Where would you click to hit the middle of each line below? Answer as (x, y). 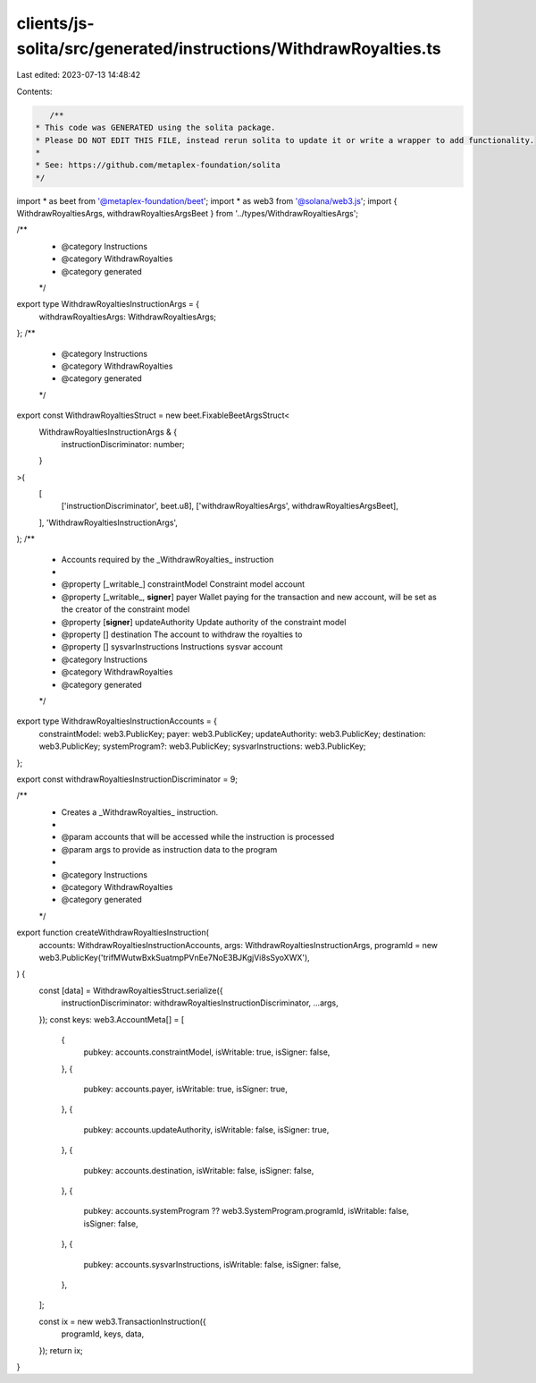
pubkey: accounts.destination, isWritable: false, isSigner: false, (199, 1170)
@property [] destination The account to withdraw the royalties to (182, 634)
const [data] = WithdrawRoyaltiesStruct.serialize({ (131, 990)
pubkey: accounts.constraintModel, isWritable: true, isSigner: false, (207, 1052)
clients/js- (55, 23)
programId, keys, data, (103, 1334)
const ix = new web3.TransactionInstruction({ (122, 1321)
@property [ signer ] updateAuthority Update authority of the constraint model (204, 622)
